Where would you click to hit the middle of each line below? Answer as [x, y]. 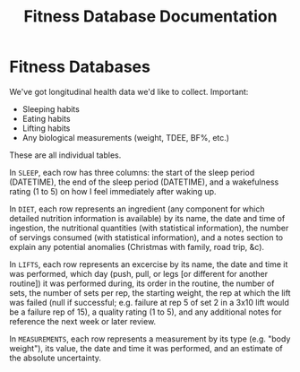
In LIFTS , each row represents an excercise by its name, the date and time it [149, 264]
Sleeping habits [51, 108]
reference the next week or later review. [83, 321]
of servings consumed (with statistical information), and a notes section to [146, 237]
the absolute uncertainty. [55, 358]
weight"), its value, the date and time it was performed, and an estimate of [146, 348]
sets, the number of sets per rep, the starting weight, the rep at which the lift [150, 292]
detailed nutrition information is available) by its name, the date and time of [147, 218]
